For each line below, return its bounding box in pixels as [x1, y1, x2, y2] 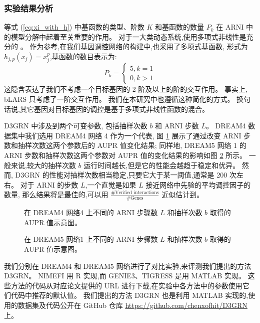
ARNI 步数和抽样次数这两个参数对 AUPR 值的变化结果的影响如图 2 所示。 [4, 149, 247, 160]
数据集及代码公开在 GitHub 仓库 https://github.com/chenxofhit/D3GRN [17, 299, 247, 310]
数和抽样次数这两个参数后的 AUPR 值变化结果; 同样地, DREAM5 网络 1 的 [4, 140, 246, 150]
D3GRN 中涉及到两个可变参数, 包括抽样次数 [4, 120, 147, 131]
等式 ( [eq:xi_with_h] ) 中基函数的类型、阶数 [4, 22, 144, 32]
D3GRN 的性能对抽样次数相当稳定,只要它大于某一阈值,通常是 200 [15, 170, 227, 180]
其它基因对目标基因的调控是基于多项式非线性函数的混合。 [19, 103, 209, 114]
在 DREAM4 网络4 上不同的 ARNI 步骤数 [24, 207, 158, 218]
